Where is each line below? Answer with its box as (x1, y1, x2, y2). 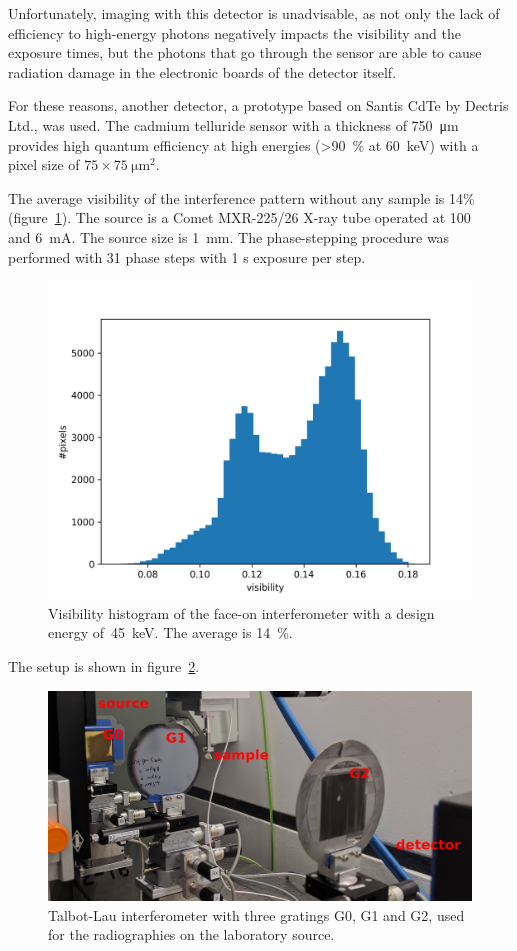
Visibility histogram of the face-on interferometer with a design (48, 602, 435, 623)
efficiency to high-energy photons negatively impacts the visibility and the (8, 22, 461, 43)
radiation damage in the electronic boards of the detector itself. (8, 61, 397, 82)
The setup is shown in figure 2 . (8, 655, 200, 676)
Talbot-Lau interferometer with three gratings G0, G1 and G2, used (48, 904, 465, 925)
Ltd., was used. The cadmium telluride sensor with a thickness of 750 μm (8, 114, 459, 135)
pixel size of (8, 154, 80, 175)
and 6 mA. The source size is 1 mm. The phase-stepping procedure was (8, 226, 450, 247)
